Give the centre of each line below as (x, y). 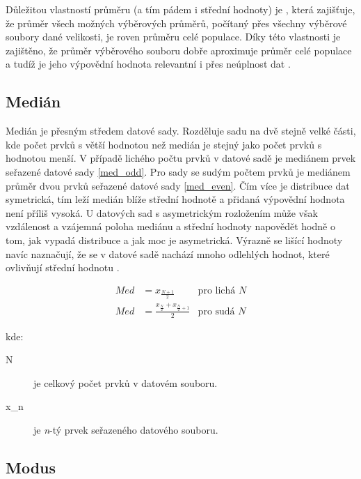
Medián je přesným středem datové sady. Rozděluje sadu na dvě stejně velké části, (181, 131)
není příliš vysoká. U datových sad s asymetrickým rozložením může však (162, 212)
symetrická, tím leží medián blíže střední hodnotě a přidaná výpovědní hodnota (175, 199)
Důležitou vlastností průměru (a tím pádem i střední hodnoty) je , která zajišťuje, (180, 9)
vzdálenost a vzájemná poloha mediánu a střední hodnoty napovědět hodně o (170, 226)
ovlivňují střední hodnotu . (63, 267)
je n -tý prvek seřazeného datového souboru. (126, 429)
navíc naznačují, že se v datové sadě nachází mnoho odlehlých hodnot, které (168, 253)
